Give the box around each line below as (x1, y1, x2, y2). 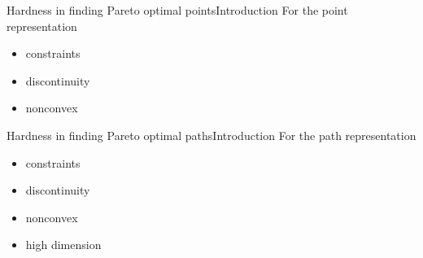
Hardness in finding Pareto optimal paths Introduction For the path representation (7, 126, 416, 143)
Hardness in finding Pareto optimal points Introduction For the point (7, 2, 348, 18)
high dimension (25, 236, 102, 253)
